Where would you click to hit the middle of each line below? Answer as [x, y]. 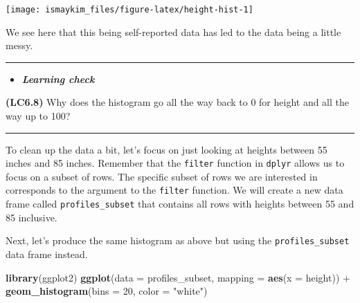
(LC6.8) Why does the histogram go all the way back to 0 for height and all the [178, 102]
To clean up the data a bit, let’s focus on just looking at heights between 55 [166, 149]
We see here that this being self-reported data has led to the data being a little [173, 31]
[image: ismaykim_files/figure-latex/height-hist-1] [129, 10]
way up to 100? [38, 116]
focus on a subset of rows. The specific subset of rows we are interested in [162, 176]
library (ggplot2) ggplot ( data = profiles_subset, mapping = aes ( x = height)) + [178, 277]
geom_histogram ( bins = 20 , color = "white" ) [107, 291]
